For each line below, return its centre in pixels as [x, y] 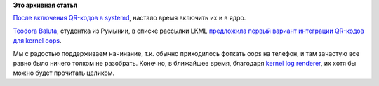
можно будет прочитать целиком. [64, 73]
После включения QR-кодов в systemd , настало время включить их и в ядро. [129, 18]
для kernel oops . [37, 41]
